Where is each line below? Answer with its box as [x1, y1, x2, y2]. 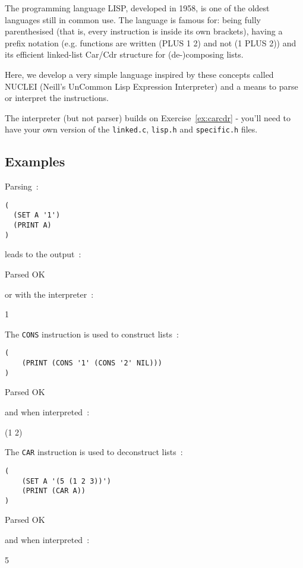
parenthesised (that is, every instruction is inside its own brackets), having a [5, 25, 283, 37]
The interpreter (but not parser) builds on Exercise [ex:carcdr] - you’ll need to [5, 111, 291, 124]
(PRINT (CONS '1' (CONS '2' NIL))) [21, 359, 162, 368]
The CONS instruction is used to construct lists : [5, 327, 179, 340]
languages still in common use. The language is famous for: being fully [5, 13, 261, 26]
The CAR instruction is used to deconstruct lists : [5, 446, 183, 458]
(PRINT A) [13, 221, 52, 230]
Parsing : [5, 180, 39, 193]
